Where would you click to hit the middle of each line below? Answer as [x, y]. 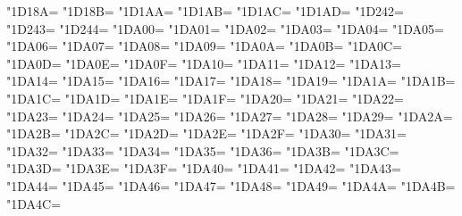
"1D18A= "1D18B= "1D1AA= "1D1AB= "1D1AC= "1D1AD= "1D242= [205, 11]
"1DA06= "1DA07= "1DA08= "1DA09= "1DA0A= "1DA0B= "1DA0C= [205, 46]
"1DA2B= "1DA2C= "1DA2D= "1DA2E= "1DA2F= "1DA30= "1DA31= [206, 133]
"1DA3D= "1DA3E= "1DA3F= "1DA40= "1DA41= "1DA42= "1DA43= [204, 168]
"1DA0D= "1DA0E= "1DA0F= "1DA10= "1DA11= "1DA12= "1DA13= [204, 63]
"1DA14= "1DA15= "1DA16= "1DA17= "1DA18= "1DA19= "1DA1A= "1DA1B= [231, 81]
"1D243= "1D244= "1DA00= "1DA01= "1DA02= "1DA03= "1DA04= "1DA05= [225, 28]
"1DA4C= [34, 203]
